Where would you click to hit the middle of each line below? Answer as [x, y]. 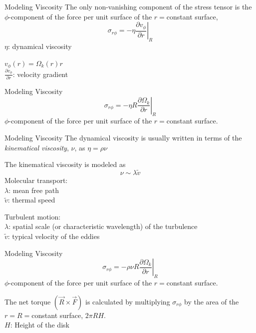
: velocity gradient [40, 74]
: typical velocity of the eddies [54, 236]
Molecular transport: [36, 180]
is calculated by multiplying [128, 301]
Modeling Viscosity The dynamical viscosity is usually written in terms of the [123, 138]
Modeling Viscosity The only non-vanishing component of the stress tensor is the [128, 6]
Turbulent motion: [33, 216]
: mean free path [34, 190]
